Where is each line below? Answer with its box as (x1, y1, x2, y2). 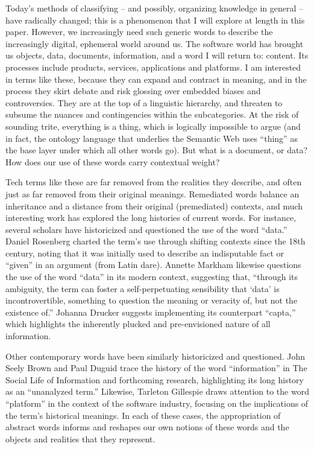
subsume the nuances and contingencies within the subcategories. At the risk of (5, 108, 299, 121)
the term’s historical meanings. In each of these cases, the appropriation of (5, 409, 281, 421)
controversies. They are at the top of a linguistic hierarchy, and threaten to (5, 96, 283, 109)
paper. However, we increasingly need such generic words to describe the (5, 25, 273, 38)
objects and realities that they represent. (5, 432, 155, 445)
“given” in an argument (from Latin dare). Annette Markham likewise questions (5, 258, 301, 271)
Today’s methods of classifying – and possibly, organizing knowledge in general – (5, 2, 304, 14)
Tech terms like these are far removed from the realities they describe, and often (5, 176, 302, 188)
